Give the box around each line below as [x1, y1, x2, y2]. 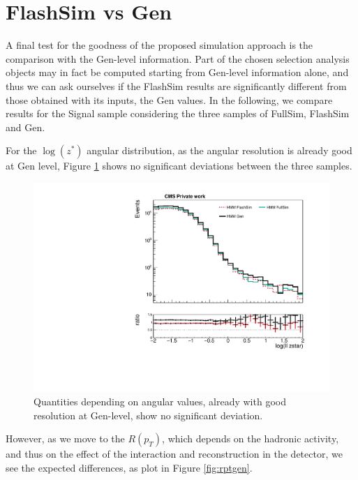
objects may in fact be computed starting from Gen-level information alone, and [6, 65, 349, 80]
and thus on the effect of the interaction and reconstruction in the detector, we [6, 447, 343, 461]
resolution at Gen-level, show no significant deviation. [33, 407, 263, 422]
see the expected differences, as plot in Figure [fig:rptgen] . [6, 460, 253, 474]
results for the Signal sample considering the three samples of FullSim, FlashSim [6, 106, 350, 121]
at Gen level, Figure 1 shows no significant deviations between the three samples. [6, 158, 352, 173]
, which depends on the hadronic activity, [162, 431, 339, 446]
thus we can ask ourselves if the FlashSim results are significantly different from [6, 78, 347, 93]
